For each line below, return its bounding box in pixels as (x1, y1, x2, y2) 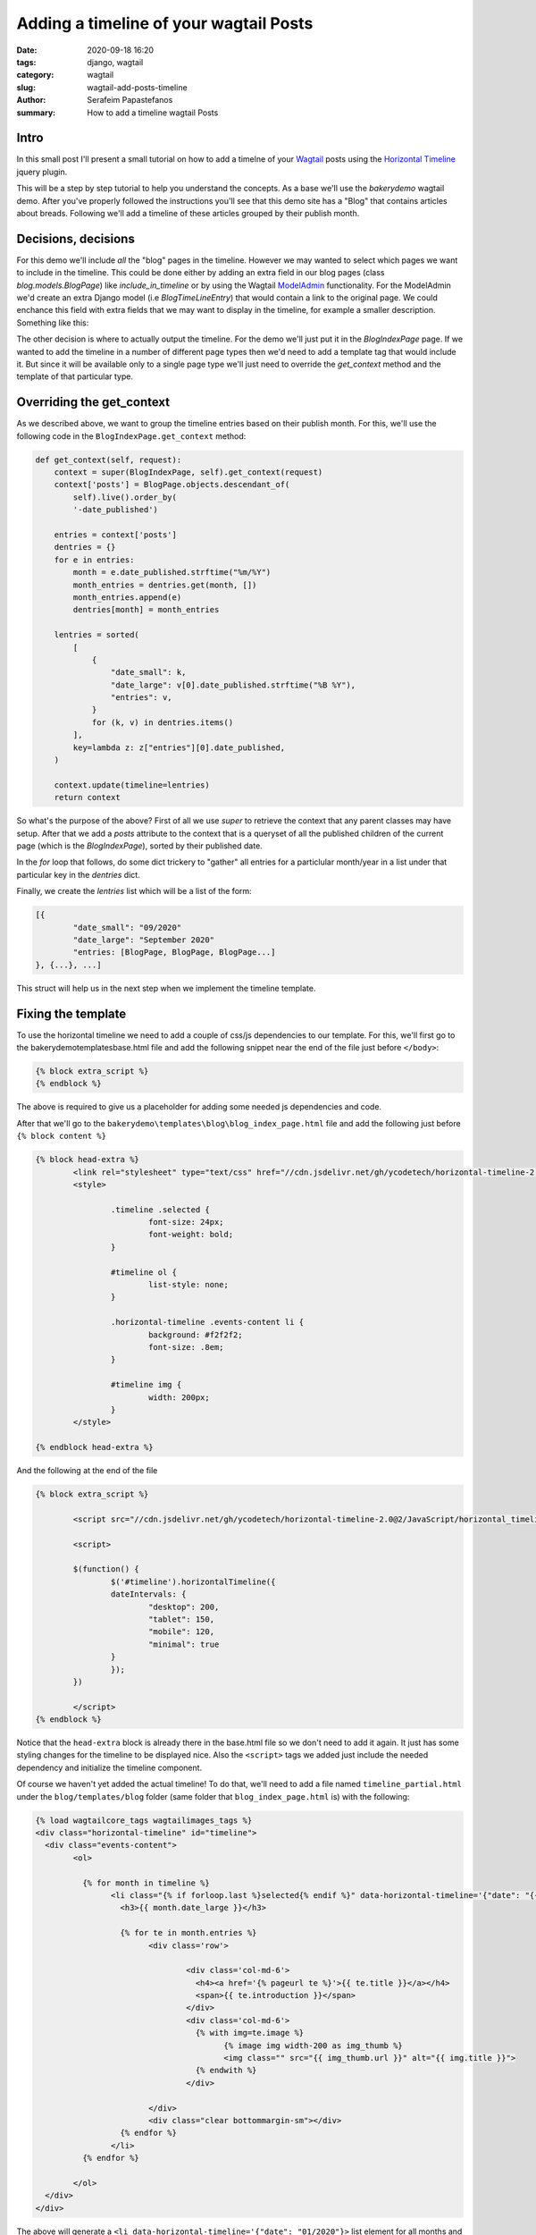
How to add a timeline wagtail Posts (87, 107, 219, 118)
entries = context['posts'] (54, 530, 178, 540)
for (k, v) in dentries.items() (91, 717, 234, 728)
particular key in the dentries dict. (16, 869, 140, 880)
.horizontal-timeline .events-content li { (110, 1317, 305, 1328)
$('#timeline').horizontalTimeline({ (110, 1576, 276, 1587)
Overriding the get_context (16, 394, 171, 410)
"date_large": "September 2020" (72, 934, 214, 945)
